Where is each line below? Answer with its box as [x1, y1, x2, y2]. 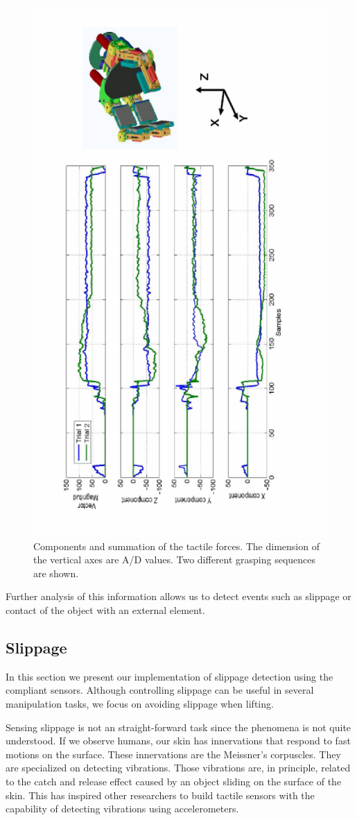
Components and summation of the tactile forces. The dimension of [33, 538, 320, 553]
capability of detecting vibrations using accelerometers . [6, 801, 239, 816]
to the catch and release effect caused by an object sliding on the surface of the [6, 774, 342, 788]
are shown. [33, 565, 79, 580]
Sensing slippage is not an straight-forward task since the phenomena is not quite [6, 719, 351, 734]
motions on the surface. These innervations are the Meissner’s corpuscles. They [6, 746, 341, 761]
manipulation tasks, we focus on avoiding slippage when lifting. [6, 696, 274, 710]
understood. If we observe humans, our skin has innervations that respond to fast [6, 733, 351, 748]
